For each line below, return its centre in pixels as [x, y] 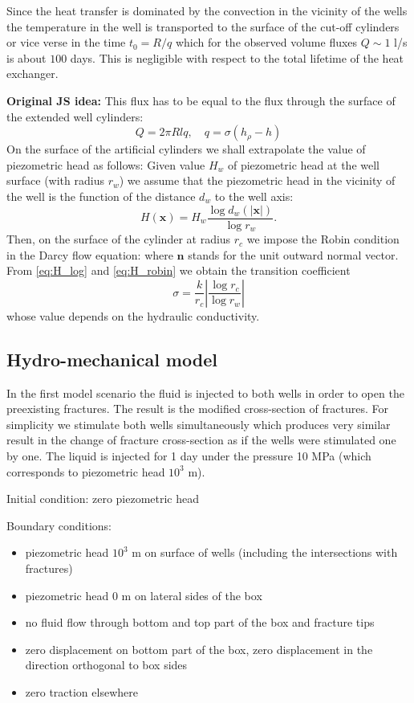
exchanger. [32, 74]
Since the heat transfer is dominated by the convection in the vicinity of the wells [207, 10]
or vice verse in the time [66, 42]
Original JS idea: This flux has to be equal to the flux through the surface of [201, 100]
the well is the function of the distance [101, 196]
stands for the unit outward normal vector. [293, 254]
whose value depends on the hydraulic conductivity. [133, 315]
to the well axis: [254, 196]
